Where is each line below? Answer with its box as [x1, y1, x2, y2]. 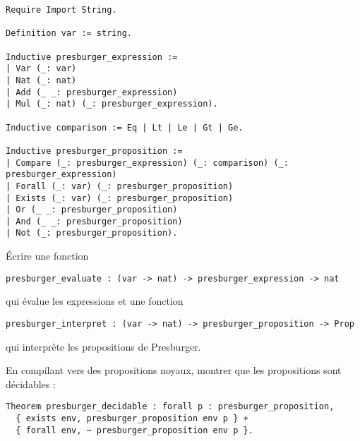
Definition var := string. [6, 28, 132, 39]
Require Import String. [6, 5, 117, 15]
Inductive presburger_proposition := [6, 145, 183, 156]
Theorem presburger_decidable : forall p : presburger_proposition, [6, 401, 335, 412]
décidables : [6, 376, 56, 391]
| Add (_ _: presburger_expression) [6, 87, 178, 97]
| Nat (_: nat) [6, 75, 77, 85]
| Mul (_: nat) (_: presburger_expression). [6, 99, 218, 109]
